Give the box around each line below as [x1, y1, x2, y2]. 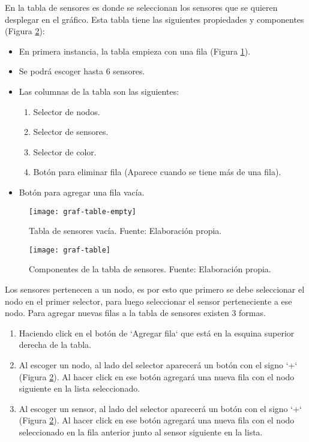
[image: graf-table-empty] [29, 207, 136, 216]
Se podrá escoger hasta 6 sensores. [19, 65, 145, 77]
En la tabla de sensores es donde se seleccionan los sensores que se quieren [5, 1, 278, 13]
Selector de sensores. [33, 125, 109, 138]
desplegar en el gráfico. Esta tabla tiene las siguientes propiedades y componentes [5, 13, 304, 25]
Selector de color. [33, 145, 97, 158]
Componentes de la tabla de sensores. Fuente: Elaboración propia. [29, 263, 271, 275]
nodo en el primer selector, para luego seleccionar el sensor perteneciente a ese [5, 294, 292, 307]
